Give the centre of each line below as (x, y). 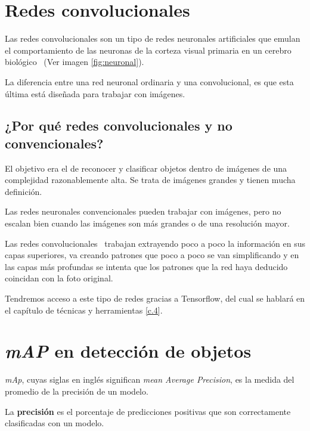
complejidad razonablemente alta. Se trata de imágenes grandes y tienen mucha (150, 180)
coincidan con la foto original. (59, 278)
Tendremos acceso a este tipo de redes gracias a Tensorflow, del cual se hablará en (155, 298)
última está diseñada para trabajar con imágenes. (95, 93)
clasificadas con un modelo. (55, 423)
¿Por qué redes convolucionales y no (119, 125)
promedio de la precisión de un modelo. (77, 391)
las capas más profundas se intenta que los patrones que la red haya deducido (146, 266)
